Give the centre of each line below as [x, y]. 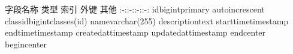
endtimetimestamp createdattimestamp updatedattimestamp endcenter [135, 32]
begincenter [26, 44]
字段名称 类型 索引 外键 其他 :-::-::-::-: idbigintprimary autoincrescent [135, 9]
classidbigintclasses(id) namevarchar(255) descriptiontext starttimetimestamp [147, 20]
